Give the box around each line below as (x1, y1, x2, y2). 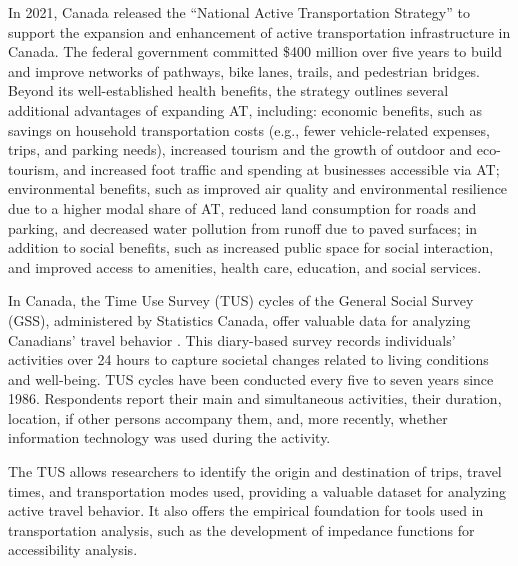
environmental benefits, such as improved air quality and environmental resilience (8, 178, 508, 199)
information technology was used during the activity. (8, 427, 331, 448)
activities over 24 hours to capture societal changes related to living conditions (8, 349, 489, 370)
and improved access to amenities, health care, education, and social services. (8, 256, 482, 277)
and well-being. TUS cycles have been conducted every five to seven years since (8, 368, 494, 389)
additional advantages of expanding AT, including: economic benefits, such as (8, 99, 483, 120)
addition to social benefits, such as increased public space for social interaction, (8, 237, 494, 258)
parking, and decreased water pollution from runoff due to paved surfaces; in (8, 217, 478, 238)
